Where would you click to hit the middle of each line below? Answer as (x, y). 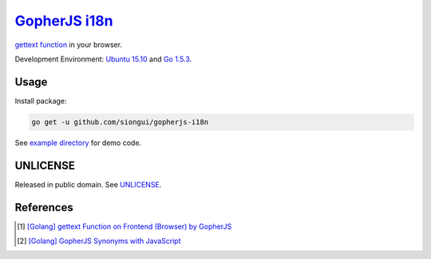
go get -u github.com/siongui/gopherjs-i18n (120, 122)
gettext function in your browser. (69, 45)
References (44, 207)
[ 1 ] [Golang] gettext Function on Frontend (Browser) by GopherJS (125, 226)
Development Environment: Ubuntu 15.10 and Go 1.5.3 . (103, 59)
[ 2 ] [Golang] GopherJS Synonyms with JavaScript (99, 241)
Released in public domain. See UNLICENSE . (88, 184)
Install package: (41, 100)
